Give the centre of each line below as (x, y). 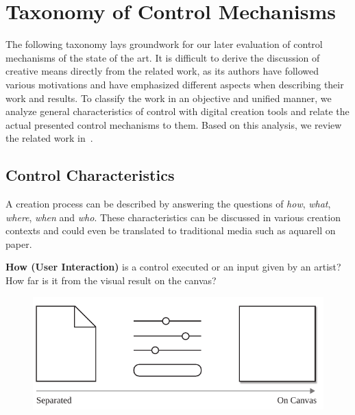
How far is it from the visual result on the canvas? (111, 280)
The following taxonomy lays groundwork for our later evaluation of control (164, 44)
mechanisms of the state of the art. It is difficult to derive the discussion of (163, 57)
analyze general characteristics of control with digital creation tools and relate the (177, 111)
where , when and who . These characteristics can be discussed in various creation (173, 217)
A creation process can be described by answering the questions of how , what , (168, 204)
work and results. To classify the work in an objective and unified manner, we (169, 98)
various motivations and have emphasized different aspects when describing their (175, 84)
